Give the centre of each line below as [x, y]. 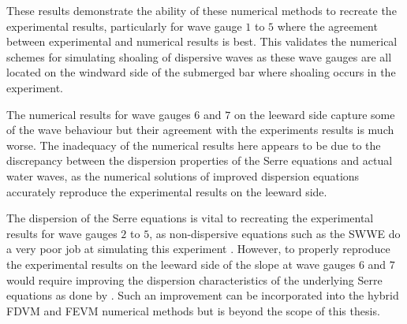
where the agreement [327, 26]
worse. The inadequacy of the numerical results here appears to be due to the [194, 145]
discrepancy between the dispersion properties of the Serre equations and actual [200, 160]
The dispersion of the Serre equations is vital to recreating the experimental [190, 218]
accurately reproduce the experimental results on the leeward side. [167, 191]
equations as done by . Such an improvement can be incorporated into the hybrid [203, 295]
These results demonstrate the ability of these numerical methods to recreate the [202, 10]
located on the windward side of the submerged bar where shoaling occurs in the [201, 72]
